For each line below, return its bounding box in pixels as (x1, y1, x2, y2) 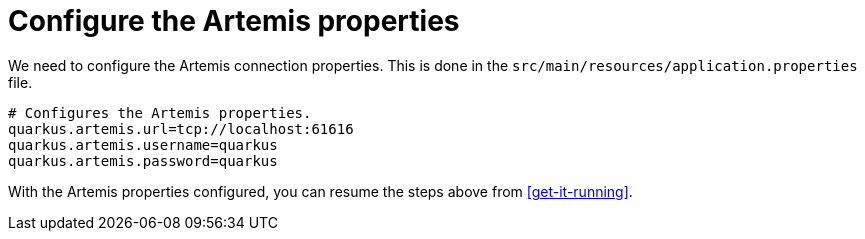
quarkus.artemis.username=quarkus (8, 136, 278, 153)
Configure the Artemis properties (8, 4, 460, 38)
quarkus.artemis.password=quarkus (8, 152, 278, 169)
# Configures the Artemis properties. (8, 104, 312, 121)
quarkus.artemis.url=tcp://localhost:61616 (8, 120, 354, 137)
